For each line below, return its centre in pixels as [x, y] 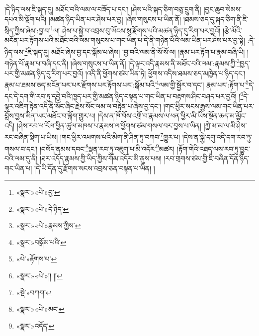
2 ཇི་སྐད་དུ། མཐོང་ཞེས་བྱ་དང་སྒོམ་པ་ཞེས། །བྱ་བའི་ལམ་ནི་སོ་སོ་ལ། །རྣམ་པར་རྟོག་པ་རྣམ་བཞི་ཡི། [135, 51]
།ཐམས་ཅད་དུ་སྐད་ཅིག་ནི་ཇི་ [216, 19]
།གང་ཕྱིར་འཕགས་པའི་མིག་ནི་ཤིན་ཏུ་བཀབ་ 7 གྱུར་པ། [120, 136]
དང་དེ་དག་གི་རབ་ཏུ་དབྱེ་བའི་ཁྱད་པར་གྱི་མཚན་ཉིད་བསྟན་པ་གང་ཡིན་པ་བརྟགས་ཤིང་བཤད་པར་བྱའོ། [121, 96]
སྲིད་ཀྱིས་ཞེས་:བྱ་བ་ [28, 30]
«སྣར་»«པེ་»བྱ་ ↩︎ [38, 192]
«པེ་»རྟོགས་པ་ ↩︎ [37, 259]
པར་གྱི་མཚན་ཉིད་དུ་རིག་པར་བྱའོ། [44, 73]
